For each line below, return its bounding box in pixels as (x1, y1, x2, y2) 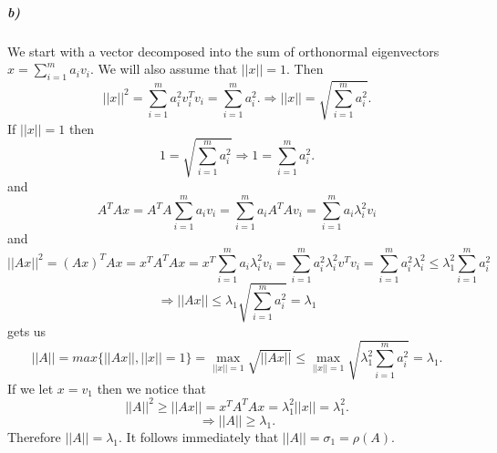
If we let (7, 378, 54, 397)
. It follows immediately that (119, 427, 279, 446)
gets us (7, 321, 47, 340)
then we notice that (97, 378, 207, 397)
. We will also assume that (89, 59, 238, 78)
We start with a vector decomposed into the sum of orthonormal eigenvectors (7, 41, 440, 60)
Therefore (7, 427, 61, 446)
